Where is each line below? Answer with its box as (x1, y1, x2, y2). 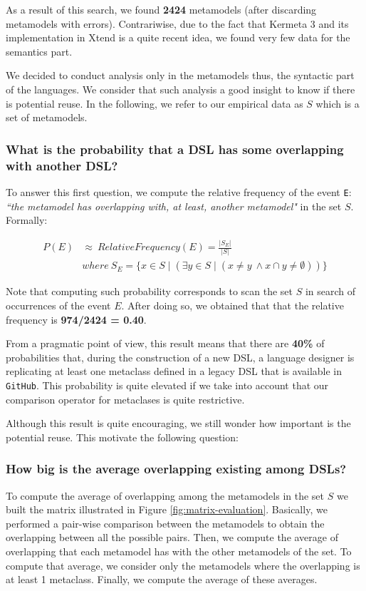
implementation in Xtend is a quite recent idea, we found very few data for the (6, 30, 350, 45)
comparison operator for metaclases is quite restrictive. (6, 391, 245, 406)
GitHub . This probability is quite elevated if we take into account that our (6, 377, 329, 392)
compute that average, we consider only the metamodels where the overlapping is (6, 557, 360, 572)
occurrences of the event (6, 298, 111, 313)
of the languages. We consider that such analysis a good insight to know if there (6, 81, 355, 96)
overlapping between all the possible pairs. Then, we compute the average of (6, 530, 338, 545)
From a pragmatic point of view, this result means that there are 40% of (6, 336, 325, 351)
